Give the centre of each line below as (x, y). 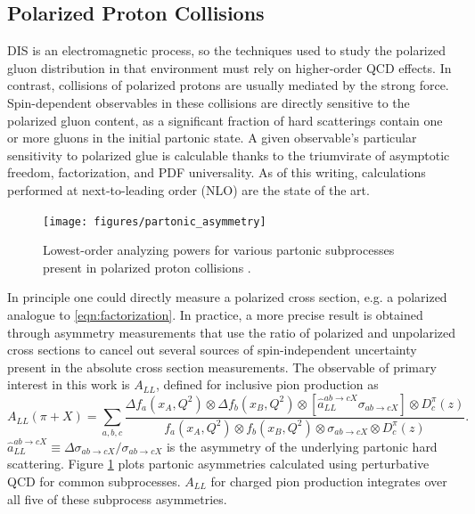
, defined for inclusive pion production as (267, 384)
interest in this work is (69, 384)
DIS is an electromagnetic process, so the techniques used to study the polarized (226, 50)
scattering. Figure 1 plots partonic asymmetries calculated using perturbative (218, 464)
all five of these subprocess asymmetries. (117, 498)
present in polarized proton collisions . (147, 267)
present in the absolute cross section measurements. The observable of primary (222, 367)
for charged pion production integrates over (329, 481)
